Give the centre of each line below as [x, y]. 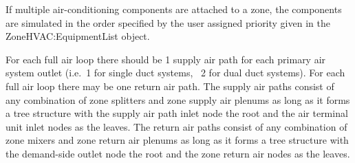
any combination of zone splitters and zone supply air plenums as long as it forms [178, 99]
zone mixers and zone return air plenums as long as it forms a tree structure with [177, 140]
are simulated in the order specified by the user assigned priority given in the [168, 22]
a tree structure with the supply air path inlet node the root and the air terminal [177, 113]
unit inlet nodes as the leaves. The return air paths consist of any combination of [176, 126]
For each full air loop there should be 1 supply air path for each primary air [166, 59]
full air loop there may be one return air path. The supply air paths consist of [170, 86]
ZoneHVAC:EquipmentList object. [78, 36]
